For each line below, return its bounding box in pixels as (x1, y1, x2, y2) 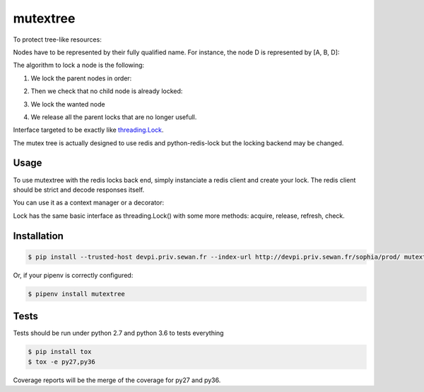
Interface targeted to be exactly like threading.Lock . (13, 125, 164, 134)
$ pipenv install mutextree (28, 290, 125, 298)
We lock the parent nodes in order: (30, 74, 132, 82)
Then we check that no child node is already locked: (30, 87, 183, 95)
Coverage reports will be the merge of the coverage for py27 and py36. (13, 376, 221, 384)
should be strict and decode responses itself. (13, 185, 145, 194)
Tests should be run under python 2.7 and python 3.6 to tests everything (13, 329, 224, 338)
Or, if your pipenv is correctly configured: (13, 271, 134, 279)
